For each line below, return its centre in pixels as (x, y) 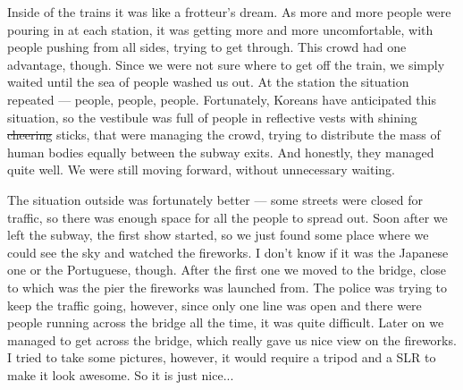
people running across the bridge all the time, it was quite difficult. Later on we (226, 322)
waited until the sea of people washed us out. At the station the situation (208, 82)
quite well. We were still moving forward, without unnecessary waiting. (201, 170)
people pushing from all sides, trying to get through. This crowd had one (207, 47)
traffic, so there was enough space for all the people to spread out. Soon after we (227, 217)
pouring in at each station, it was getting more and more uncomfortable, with (220, 29)
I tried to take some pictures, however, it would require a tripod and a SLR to (222, 357)
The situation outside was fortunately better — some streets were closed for (215, 199)
